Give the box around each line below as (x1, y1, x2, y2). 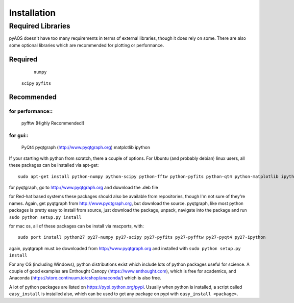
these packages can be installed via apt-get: (9, 162, 99, 168)
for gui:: (9, 132, 29, 139)
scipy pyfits (21, 80, 51, 86)
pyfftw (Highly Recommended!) (21, 120, 85, 126)
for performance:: (9, 108, 53, 115)
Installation (9, 7, 56, 18)
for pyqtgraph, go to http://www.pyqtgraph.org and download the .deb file (9, 184, 159, 191)
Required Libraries (9, 22, 71, 30)
